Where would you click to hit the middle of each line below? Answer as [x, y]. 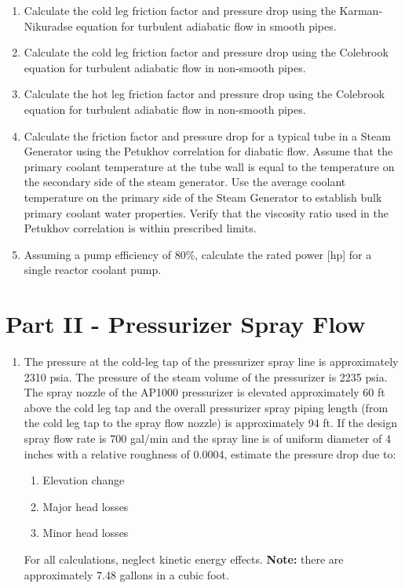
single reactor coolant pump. [93, 270]
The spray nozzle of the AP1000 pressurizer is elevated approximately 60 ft [204, 392]
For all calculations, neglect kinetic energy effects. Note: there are [184, 559]
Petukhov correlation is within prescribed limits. [140, 228]
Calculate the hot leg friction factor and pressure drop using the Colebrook [204, 94]
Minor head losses [86, 533]
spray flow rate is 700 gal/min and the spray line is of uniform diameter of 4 [207, 438]
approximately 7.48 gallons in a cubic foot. [126, 574]
